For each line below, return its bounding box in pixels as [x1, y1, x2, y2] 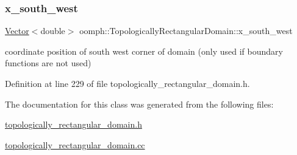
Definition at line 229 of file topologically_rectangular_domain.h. [5, 77, 250, 89]
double [40, 24, 65, 37]
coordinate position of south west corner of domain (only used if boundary [5, 44, 283, 57]
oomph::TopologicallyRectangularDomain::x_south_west [79, 24, 293, 37]
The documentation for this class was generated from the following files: [5, 97, 274, 110]
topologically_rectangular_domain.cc [5, 138, 145, 151]
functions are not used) [5, 57, 91, 69]
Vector [5, 24, 29, 37]
